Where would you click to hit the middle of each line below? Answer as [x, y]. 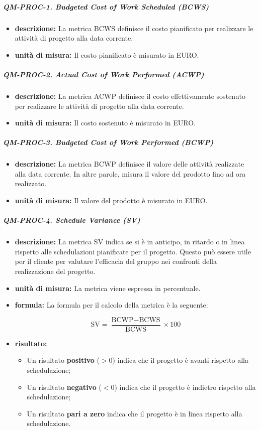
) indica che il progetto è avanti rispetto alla [180, 360]
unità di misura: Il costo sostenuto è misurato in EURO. [105, 123]
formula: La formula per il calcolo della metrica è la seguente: [111, 305]
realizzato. [31, 183]
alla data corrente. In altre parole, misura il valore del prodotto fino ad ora [130, 173]
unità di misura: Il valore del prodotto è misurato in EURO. [111, 200]
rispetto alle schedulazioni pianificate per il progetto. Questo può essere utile [133, 251]
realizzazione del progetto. [55, 271]
